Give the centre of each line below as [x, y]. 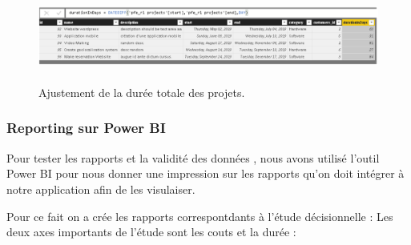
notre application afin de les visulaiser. [101, 189]
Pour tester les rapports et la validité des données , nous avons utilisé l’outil [193, 157]
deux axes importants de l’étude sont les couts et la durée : [151, 232]
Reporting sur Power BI [86, 128]
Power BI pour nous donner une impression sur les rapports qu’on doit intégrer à [205, 173]
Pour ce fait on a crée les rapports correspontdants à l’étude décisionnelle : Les [200, 216]
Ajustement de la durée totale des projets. [142, 92]
